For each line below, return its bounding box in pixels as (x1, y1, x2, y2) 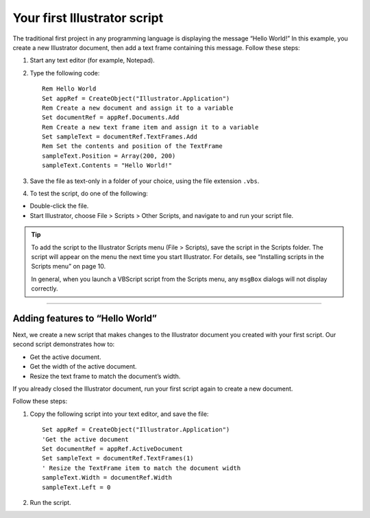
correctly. (31, 284, 58, 293)
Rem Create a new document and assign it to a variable (42, 103, 234, 112)
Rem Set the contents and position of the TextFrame (42, 143, 223, 150)
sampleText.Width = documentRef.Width (42, 473, 173, 482)
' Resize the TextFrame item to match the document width (42, 464, 241, 472)
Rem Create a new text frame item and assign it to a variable (42, 123, 259, 131)
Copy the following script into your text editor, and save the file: (29, 410, 209, 418)
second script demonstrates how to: (12, 340, 115, 349)
